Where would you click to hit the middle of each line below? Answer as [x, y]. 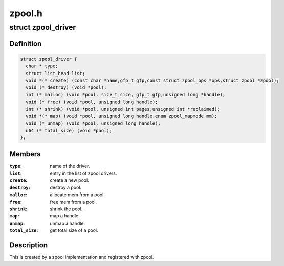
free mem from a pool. [73, 202]
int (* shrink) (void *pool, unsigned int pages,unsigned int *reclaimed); [123, 109]
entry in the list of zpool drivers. [83, 173]
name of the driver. [70, 166]
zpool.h [26, 13]
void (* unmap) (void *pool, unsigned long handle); [93, 123]
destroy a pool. [66, 187]
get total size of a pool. [74, 230]
